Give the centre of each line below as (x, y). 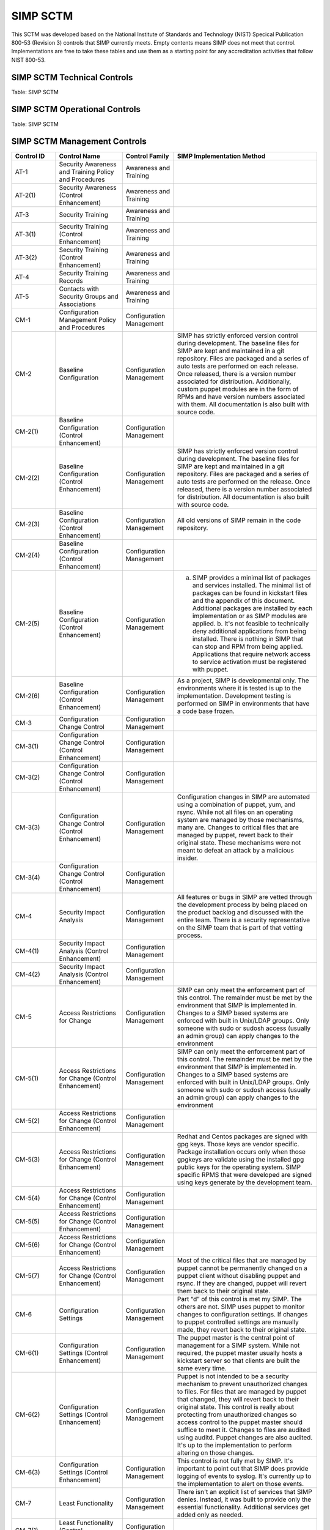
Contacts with (79, 289)
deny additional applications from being (250, 632)
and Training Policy (86, 172)
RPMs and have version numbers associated (241, 397)
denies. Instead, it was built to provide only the (244, 1499)
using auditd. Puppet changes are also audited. (245, 1438)
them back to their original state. (224, 1291)
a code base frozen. (206, 711)
